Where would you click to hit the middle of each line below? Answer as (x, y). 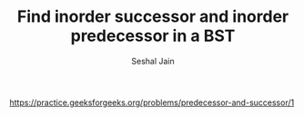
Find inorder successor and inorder (153, 17)
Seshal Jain (153, 61)
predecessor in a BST (153, 36)
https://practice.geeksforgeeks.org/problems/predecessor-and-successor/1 (152, 102)
